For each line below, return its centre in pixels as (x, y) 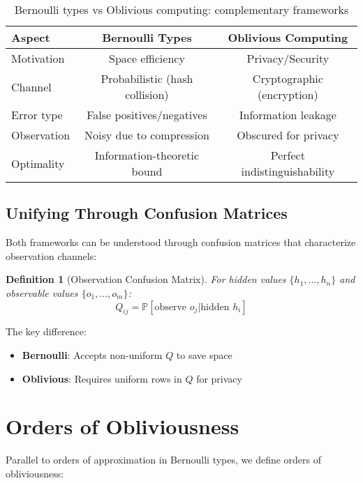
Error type (37, 115)
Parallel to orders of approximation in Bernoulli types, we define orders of (164, 460)
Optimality (38, 163)
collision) (147, 94)
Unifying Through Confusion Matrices (147, 213)
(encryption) (288, 94)
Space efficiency (147, 58)
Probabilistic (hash (147, 78)
